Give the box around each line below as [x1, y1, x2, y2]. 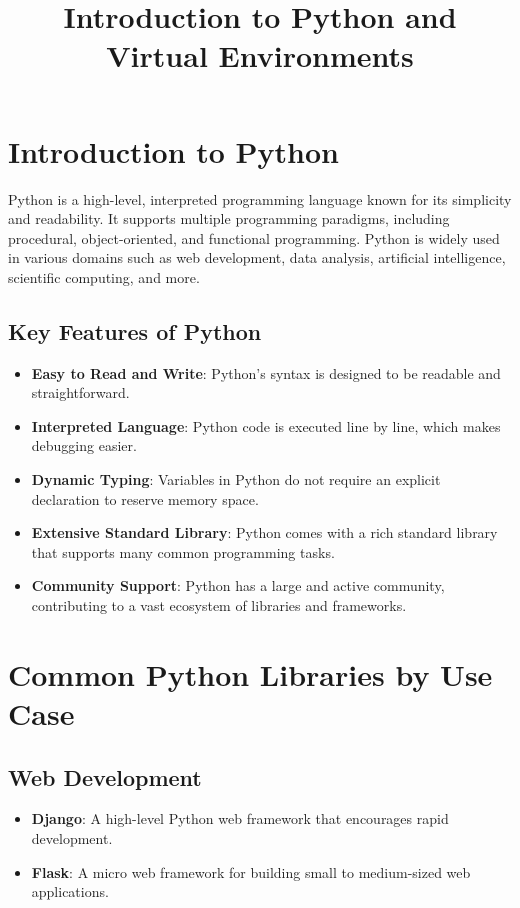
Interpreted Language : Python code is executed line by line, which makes [31, 415, 501, 436]
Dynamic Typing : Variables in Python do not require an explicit [31, 469, 441, 490]
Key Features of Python [8, 315, 262, 346]
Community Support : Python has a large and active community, [31, 575, 445, 596]
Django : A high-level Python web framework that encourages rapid [31, 808, 449, 829]
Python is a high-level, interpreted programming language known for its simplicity [8, 188, 512, 209]
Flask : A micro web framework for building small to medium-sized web [31, 861, 471, 882]
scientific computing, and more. [8, 266, 200, 287]
